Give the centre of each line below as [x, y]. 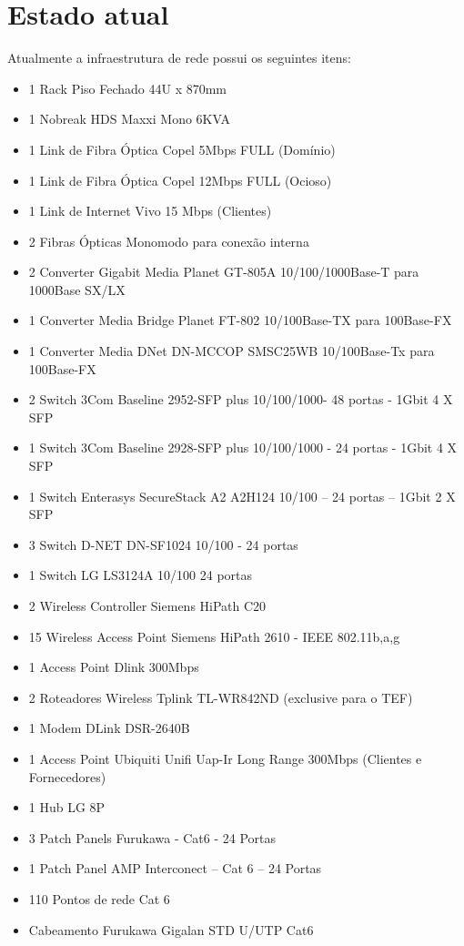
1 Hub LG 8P [67, 807]
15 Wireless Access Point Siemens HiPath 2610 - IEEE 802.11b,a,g [214, 636]
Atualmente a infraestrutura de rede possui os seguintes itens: [179, 58]
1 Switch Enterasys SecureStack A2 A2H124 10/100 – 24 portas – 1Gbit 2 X [242, 496]
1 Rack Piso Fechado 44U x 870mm [128, 88]
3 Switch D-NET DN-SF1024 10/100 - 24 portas [163, 544]
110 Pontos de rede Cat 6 [99, 898]
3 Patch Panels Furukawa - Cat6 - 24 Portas [152, 837]
